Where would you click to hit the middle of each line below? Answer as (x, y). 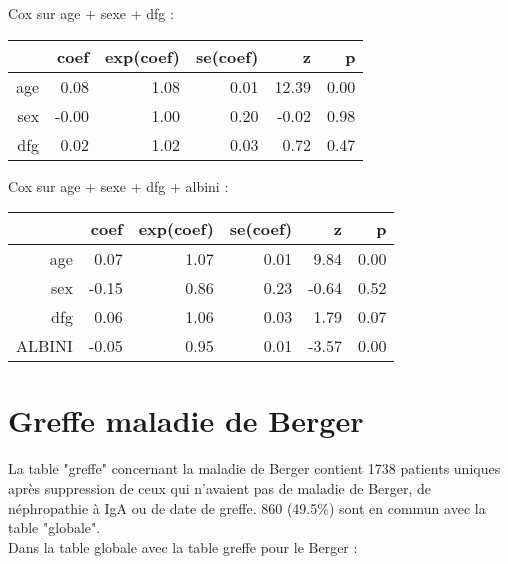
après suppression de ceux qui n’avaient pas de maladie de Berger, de (220, 487)
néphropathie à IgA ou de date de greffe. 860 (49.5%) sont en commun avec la (247, 507)
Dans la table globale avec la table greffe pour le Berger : (183, 546)
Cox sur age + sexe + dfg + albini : (118, 185)
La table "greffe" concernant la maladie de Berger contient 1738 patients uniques (254, 468)
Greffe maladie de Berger (186, 420)
